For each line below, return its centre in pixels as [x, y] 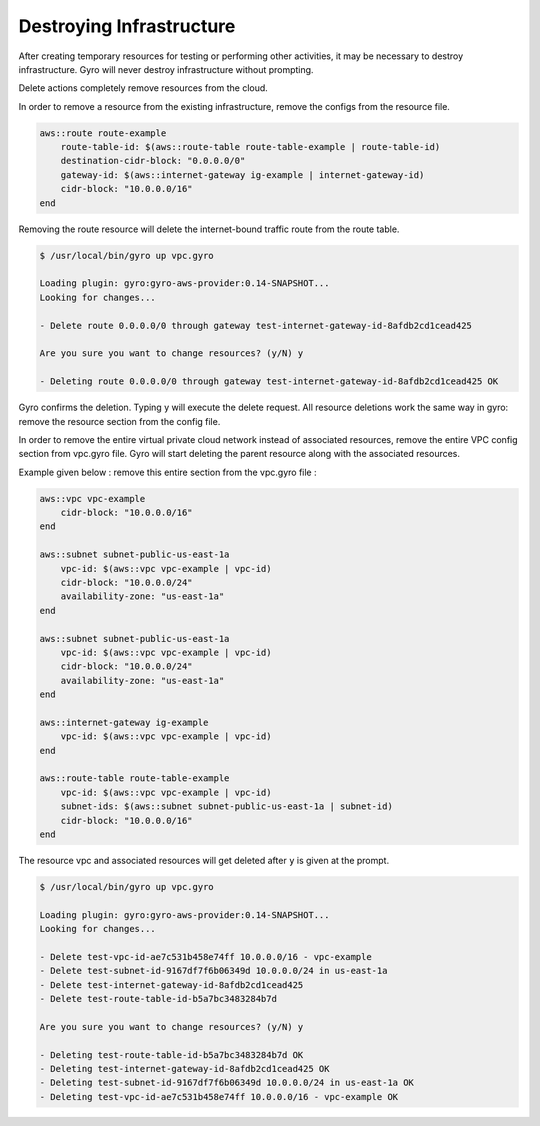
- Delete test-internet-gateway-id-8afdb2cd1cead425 [171, 984]
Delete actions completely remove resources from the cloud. [143, 88]
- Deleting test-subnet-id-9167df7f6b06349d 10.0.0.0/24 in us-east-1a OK [227, 1083]
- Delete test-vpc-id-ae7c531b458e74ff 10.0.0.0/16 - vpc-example [205, 956]
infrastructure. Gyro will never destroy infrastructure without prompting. [166, 69]
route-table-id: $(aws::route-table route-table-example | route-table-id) [250, 147]
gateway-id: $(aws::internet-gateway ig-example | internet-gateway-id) [242, 174]
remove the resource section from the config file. [119, 421]
